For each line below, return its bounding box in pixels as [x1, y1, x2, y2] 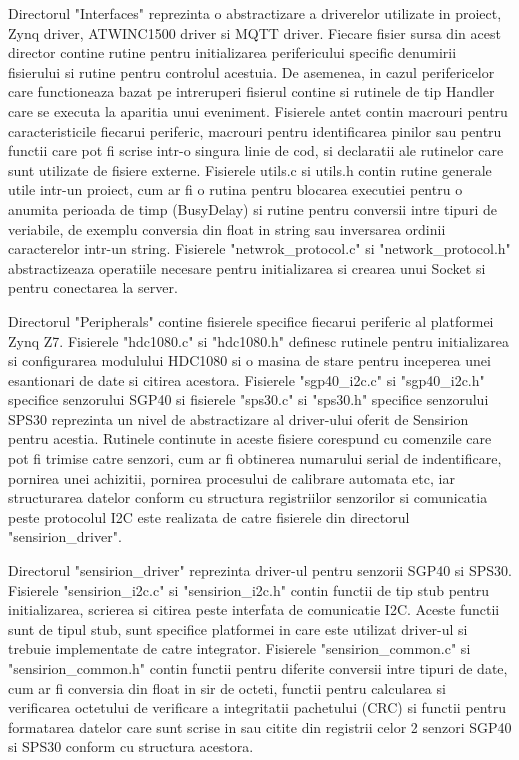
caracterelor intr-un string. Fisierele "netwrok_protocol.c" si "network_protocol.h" [8, 238, 511, 259]
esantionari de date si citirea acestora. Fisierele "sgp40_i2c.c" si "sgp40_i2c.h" [8, 369, 485, 390]
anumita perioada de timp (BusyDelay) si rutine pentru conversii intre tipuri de [8, 198, 497, 219]
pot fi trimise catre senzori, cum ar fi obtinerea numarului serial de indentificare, [8, 448, 502, 469]
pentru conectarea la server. [8, 277, 178, 298]
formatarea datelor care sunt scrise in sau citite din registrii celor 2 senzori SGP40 [8, 716, 512, 737]
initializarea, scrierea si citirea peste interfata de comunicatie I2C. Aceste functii [8, 599, 500, 620]
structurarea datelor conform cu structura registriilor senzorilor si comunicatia [8, 487, 488, 508]
